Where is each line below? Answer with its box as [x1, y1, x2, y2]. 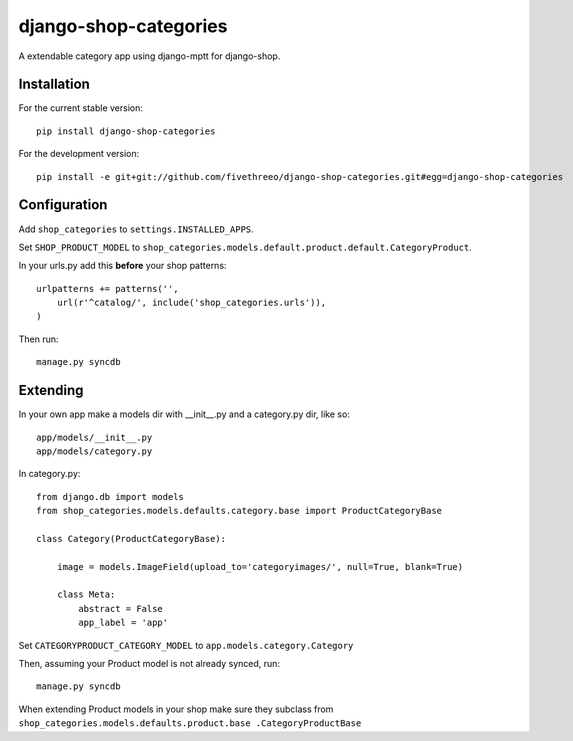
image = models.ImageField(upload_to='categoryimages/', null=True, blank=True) [56, 561, 464, 572]
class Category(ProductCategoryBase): [36, 533, 227, 544]
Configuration [18, 196, 108, 214]
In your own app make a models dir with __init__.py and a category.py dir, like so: [18, 408, 350, 420]
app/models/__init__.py [36, 431, 153, 443]
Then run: [18, 333, 59, 345]
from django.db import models [36, 491, 185, 502]
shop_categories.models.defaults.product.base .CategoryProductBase [18, 718, 362, 729]
